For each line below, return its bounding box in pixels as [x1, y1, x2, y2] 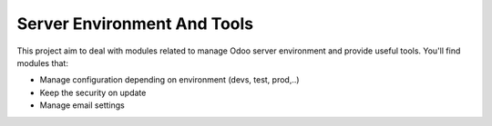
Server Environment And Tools [16, 14, 254, 34]
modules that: [16, 57, 68, 68]
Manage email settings [39, 100, 125, 111]
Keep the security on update [39, 87, 147, 98]
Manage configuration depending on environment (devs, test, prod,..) [39, 74, 300, 85]
